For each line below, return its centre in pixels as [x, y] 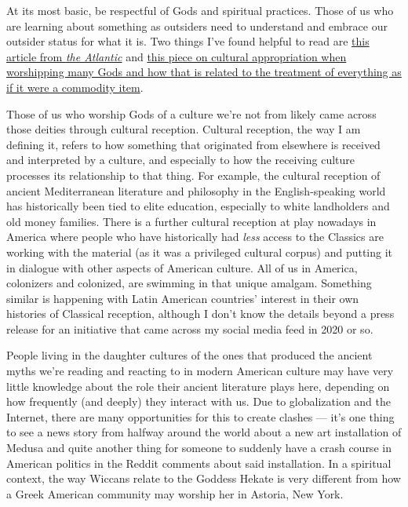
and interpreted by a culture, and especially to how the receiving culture [181, 160]
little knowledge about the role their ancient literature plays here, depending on [198, 386]
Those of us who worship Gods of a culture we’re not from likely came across [191, 113]
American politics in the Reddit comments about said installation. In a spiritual [199, 463]
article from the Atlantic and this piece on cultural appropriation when [177, 56]
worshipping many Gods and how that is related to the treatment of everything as [204, 72]
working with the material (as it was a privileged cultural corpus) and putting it [200, 252]
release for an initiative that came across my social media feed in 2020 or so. [190, 328]
